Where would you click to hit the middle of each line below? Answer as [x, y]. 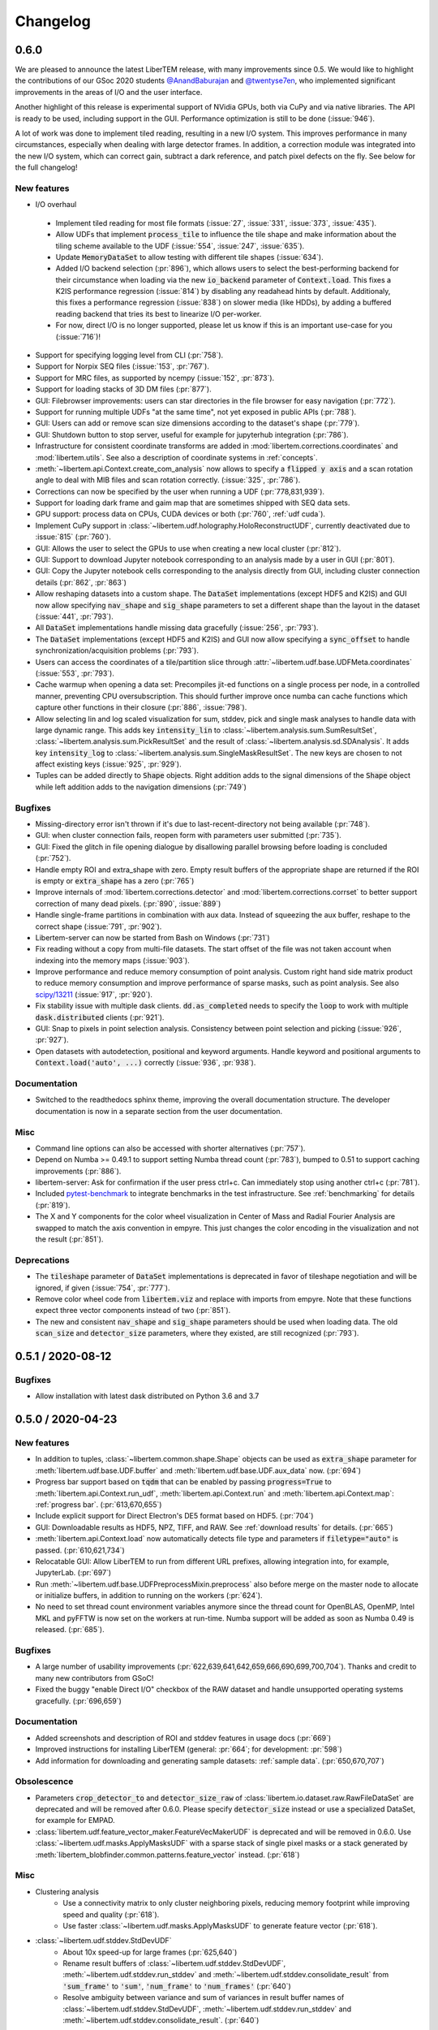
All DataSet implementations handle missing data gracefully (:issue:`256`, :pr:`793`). [177, 628]
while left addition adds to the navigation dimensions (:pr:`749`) [141, 787]
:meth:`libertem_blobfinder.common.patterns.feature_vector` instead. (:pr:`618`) [167, 1855]
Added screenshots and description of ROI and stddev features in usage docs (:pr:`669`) [183, 1738]
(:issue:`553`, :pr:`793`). [75, 673]
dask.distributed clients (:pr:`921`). [100, 1017]
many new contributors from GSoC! [94, 1678]
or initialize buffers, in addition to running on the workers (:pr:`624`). [149, 1596]
